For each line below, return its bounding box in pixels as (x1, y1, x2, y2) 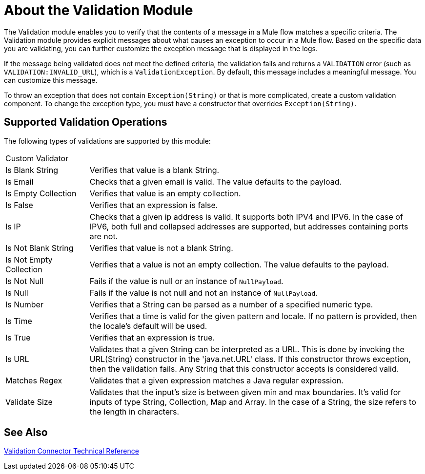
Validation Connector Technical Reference (4, 447, 139, 455)
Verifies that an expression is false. (89, 200, 218, 210)
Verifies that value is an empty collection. (89, 188, 241, 198)
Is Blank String (5, 165, 59, 175)
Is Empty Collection (5, 188, 77, 198)
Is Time (5, 316, 32, 326)
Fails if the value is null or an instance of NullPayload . (89, 276, 283, 286)
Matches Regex (5, 375, 62, 385)
